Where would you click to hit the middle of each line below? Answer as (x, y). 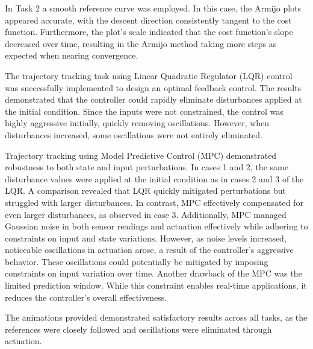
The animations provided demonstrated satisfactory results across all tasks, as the (156, 317)
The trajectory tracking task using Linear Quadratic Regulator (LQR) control (149, 75)
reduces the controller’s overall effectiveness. (86, 297)
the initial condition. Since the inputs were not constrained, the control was (144, 111)
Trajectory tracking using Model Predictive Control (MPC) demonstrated (141, 155)
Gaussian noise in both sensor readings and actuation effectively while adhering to (156, 226)
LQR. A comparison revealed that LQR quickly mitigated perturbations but (146, 191)
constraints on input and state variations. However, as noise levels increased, (146, 238)
